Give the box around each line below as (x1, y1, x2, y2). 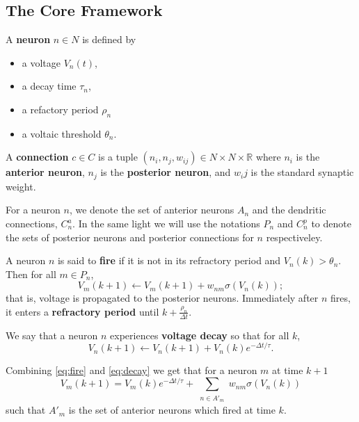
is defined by (82, 32, 136, 47)
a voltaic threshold (22, 126, 102, 140)
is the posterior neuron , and (100, 165, 231, 179)
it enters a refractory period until (6, 304, 159, 318)
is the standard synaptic (250, 165, 354, 179)
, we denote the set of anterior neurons (69, 202, 234, 217)
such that (6, 403, 46, 417)
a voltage (22, 55, 61, 70)
